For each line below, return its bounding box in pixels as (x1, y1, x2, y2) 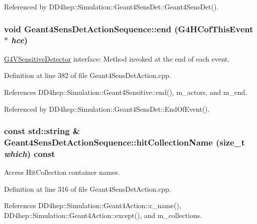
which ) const (4, 147, 55, 159)
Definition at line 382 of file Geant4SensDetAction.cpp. (4, 70, 171, 80)
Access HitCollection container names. (4, 167, 120, 177)
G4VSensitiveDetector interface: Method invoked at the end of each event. (4, 53, 230, 64)
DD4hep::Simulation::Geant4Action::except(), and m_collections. (4, 210, 202, 220)
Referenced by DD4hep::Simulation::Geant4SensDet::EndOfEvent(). (4, 103, 210, 114)
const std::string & (4, 125, 80, 137)
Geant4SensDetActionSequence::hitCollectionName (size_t (4, 136, 245, 148)
